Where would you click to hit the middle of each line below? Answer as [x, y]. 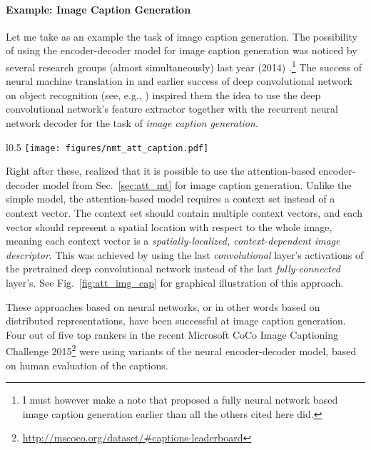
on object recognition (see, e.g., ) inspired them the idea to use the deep [163, 94]
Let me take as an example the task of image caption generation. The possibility [182, 36]
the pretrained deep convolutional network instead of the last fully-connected [173, 269]
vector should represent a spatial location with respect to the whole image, [169, 226]
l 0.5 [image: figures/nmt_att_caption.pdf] [107, 147]
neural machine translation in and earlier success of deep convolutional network [179, 81]
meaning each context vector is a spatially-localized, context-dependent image [173, 241]
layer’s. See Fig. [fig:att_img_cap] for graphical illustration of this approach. [175, 283]
